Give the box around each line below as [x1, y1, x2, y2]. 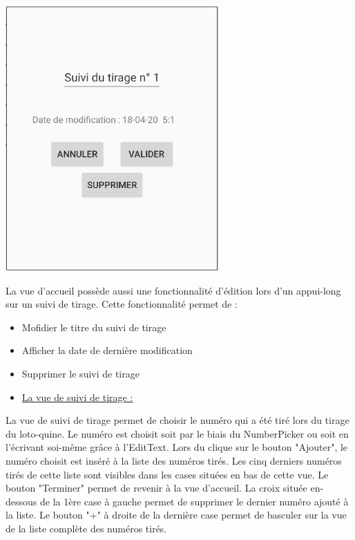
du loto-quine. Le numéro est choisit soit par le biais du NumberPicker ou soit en [6, 426, 349, 440]
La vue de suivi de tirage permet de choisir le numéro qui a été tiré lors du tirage [6, 413, 349, 427]
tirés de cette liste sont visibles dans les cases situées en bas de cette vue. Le [6, 467, 329, 481]
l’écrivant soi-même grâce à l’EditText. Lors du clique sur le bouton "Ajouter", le [6, 440, 348, 454]
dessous [6, 494, 37, 508]
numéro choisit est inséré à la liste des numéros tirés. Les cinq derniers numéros [6, 453, 342, 467]
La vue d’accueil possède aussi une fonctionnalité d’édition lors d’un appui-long [6, 283, 341, 297]
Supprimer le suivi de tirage [21, 366, 140, 380]
